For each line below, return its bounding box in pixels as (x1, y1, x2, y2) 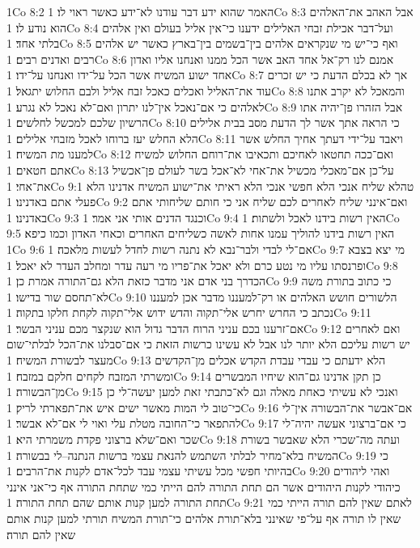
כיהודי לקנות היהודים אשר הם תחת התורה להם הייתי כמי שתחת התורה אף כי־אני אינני (6, 478, 401, 495)
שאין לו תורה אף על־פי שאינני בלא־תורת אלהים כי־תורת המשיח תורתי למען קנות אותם (6, 510, 401, 526)
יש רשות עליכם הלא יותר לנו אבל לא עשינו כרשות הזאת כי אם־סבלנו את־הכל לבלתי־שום (6, 335, 410, 352)
